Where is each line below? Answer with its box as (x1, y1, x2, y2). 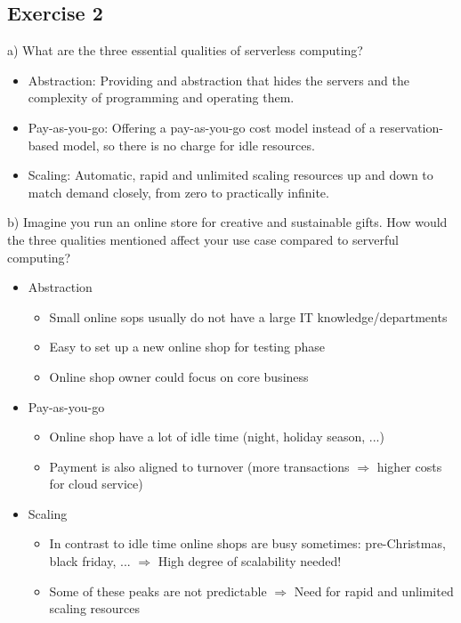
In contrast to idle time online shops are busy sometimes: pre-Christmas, (49, 534, 446, 553)
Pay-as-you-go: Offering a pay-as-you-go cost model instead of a (28, 117, 376, 136)
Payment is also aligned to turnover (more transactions (49, 457, 350, 475)
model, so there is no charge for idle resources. (62, 135, 315, 154)
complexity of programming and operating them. (28, 88, 295, 107)
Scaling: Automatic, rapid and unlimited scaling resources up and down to (28, 166, 433, 184)
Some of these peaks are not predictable (49, 581, 267, 600)
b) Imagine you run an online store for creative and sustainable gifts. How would (7, 213, 448, 231)
